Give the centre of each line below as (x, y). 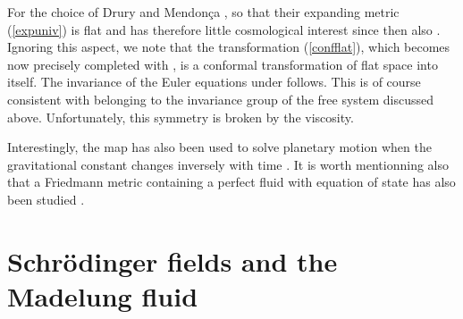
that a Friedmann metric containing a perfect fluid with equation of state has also (231, 182)
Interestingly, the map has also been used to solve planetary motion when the (219, 147)
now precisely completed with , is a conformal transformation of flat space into (223, 64)
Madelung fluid (103, 295)
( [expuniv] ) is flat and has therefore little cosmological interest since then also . (224, 29)
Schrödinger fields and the (173, 260)
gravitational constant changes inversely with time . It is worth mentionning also (228, 164)
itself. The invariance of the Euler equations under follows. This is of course (214, 82)
